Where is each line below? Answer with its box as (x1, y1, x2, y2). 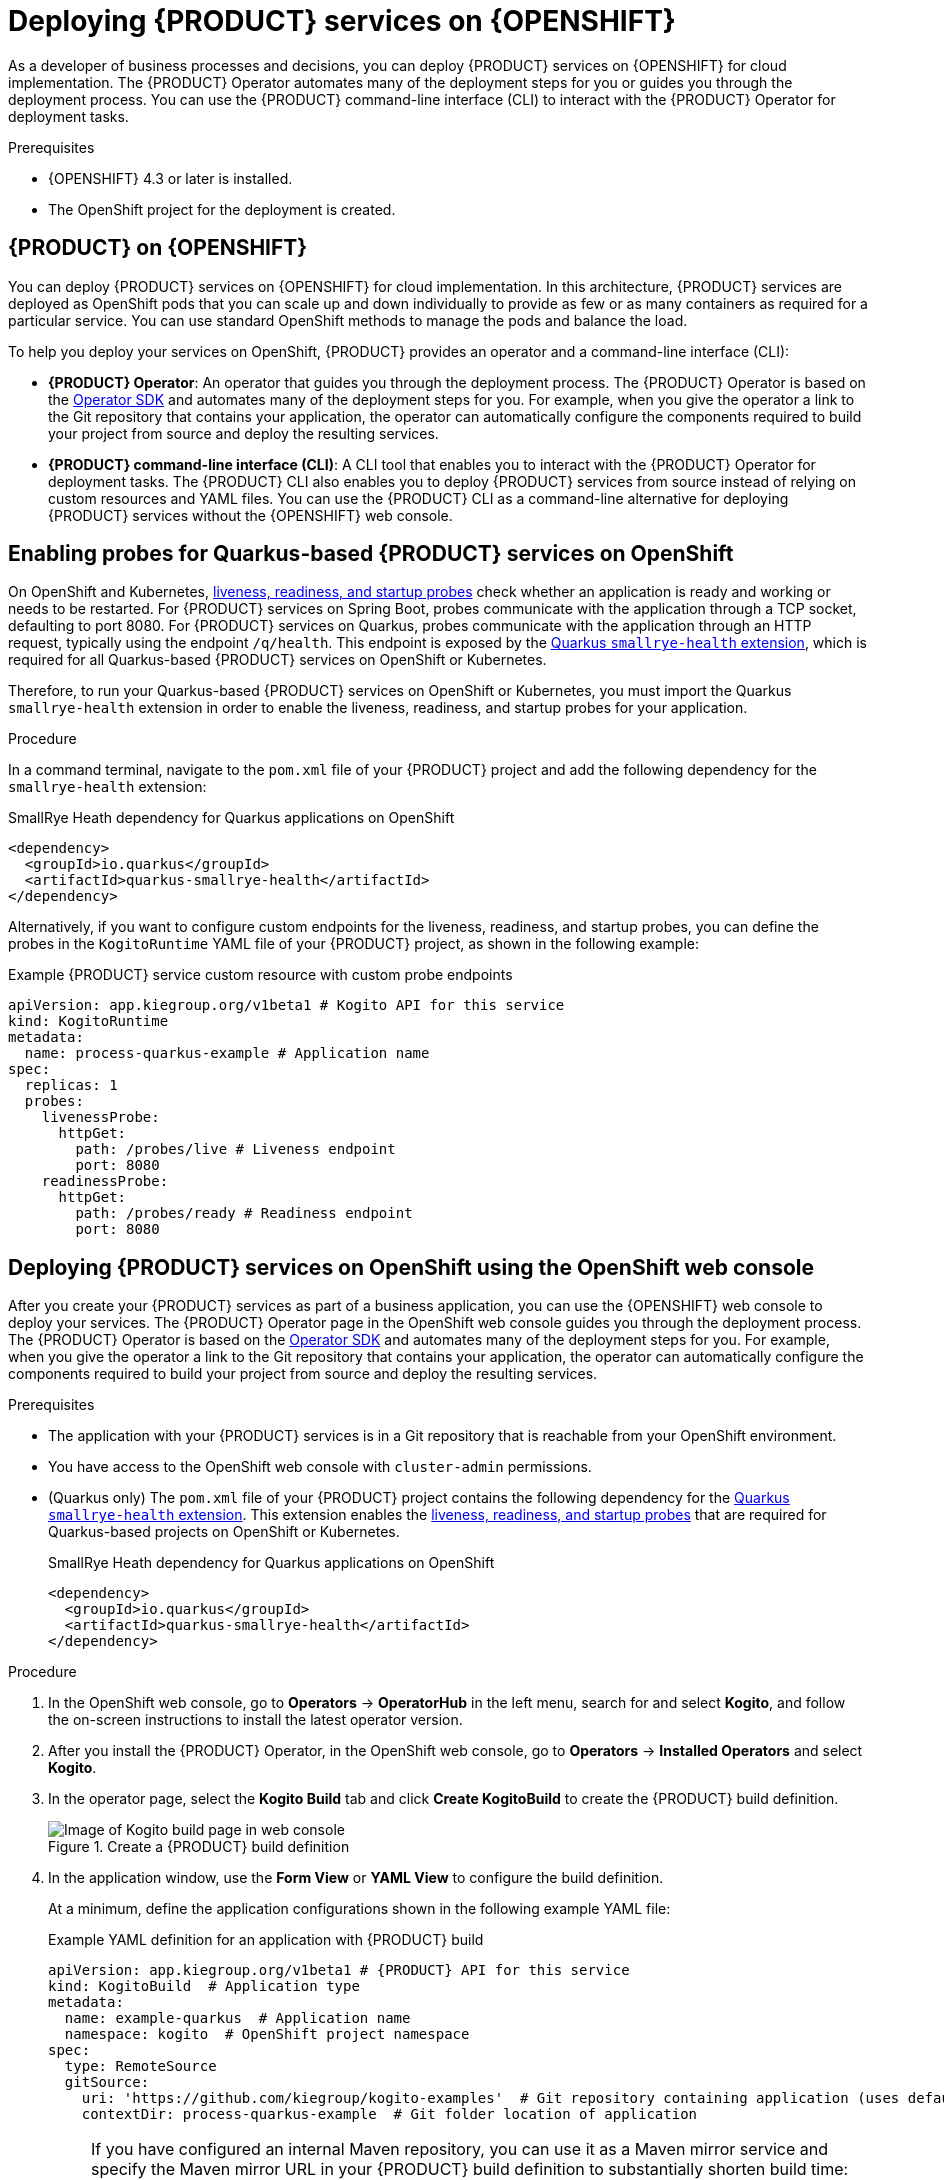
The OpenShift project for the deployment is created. (48, 200, 396, 218)
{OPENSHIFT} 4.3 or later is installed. (48, 169, 293, 187)
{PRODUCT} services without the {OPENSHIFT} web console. (48, 506, 453, 524)
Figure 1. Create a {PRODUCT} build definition (48, 1838, 350, 1856)
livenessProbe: (41, 1109, 160, 1126)
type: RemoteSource (64, 2058, 217, 2075)
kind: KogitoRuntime (8, 1013, 169, 1030)
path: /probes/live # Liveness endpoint (75, 1141, 396, 1158)
